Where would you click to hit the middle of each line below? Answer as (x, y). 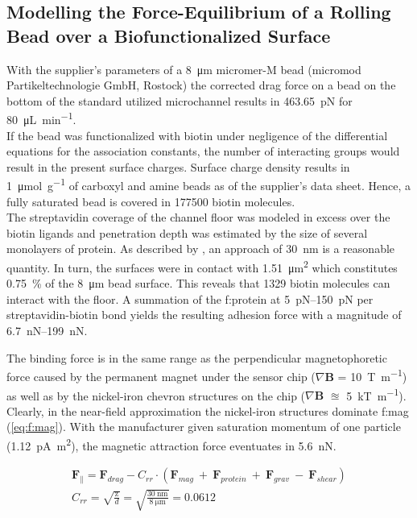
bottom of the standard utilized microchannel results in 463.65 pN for (180, 100)
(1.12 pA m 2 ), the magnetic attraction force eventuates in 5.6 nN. (171, 444)
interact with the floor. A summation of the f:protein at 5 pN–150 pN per (190, 298)
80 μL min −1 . (41, 118)
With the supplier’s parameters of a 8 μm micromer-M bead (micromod (184, 69)
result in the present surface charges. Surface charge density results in (178, 166)
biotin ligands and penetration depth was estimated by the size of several (187, 232)
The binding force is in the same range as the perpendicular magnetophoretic (197, 357)
